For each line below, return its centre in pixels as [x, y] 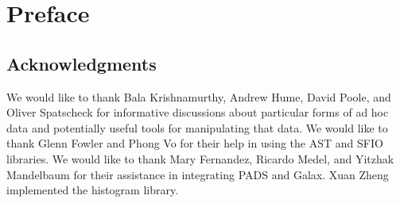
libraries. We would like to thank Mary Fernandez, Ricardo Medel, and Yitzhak [200, 158]
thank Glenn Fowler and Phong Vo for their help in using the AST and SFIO [195, 143]
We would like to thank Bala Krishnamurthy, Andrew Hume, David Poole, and [199, 96]
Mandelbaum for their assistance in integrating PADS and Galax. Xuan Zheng [198, 174]
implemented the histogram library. [93, 190]
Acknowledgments [82, 63]
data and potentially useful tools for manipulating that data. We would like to [197, 127]
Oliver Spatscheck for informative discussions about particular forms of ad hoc [198, 112]
